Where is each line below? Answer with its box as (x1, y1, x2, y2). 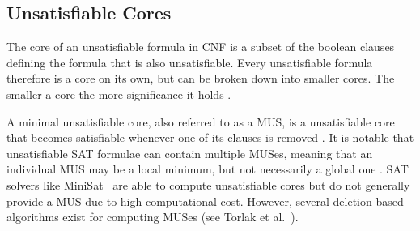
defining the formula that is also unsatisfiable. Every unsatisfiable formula (6, 53, 373, 71)
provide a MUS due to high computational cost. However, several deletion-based (6, 192, 404, 209)
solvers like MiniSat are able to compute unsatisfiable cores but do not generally (6, 176, 410, 193)
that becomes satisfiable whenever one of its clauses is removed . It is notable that (6, 129, 414, 146)
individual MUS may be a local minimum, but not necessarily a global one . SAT (6, 160, 409, 178)
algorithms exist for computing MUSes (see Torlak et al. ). (6, 208, 299, 225)
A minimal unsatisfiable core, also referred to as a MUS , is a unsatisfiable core (6, 113, 395, 130)
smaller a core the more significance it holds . (6, 85, 231, 102)
